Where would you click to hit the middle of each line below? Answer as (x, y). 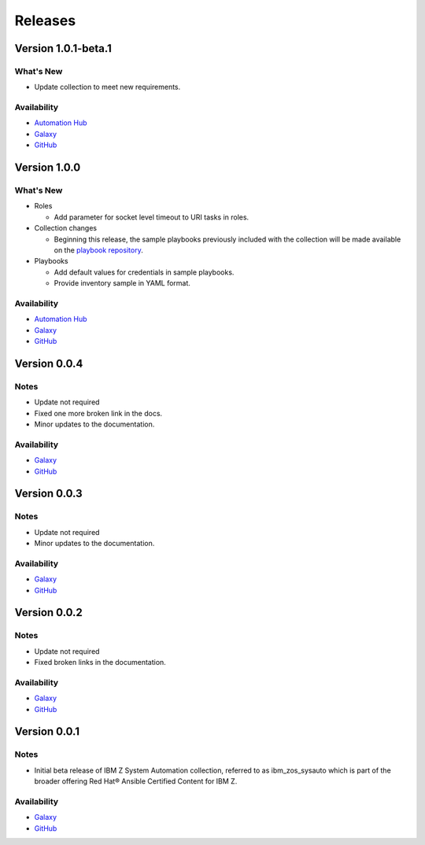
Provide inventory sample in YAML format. (122, 283)
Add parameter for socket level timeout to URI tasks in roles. (152, 217)
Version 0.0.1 (47, 732)
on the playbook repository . (98, 250)
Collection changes (66, 228)
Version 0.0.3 (48, 494)
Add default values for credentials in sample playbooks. (144, 272)
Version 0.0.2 (48, 613)
